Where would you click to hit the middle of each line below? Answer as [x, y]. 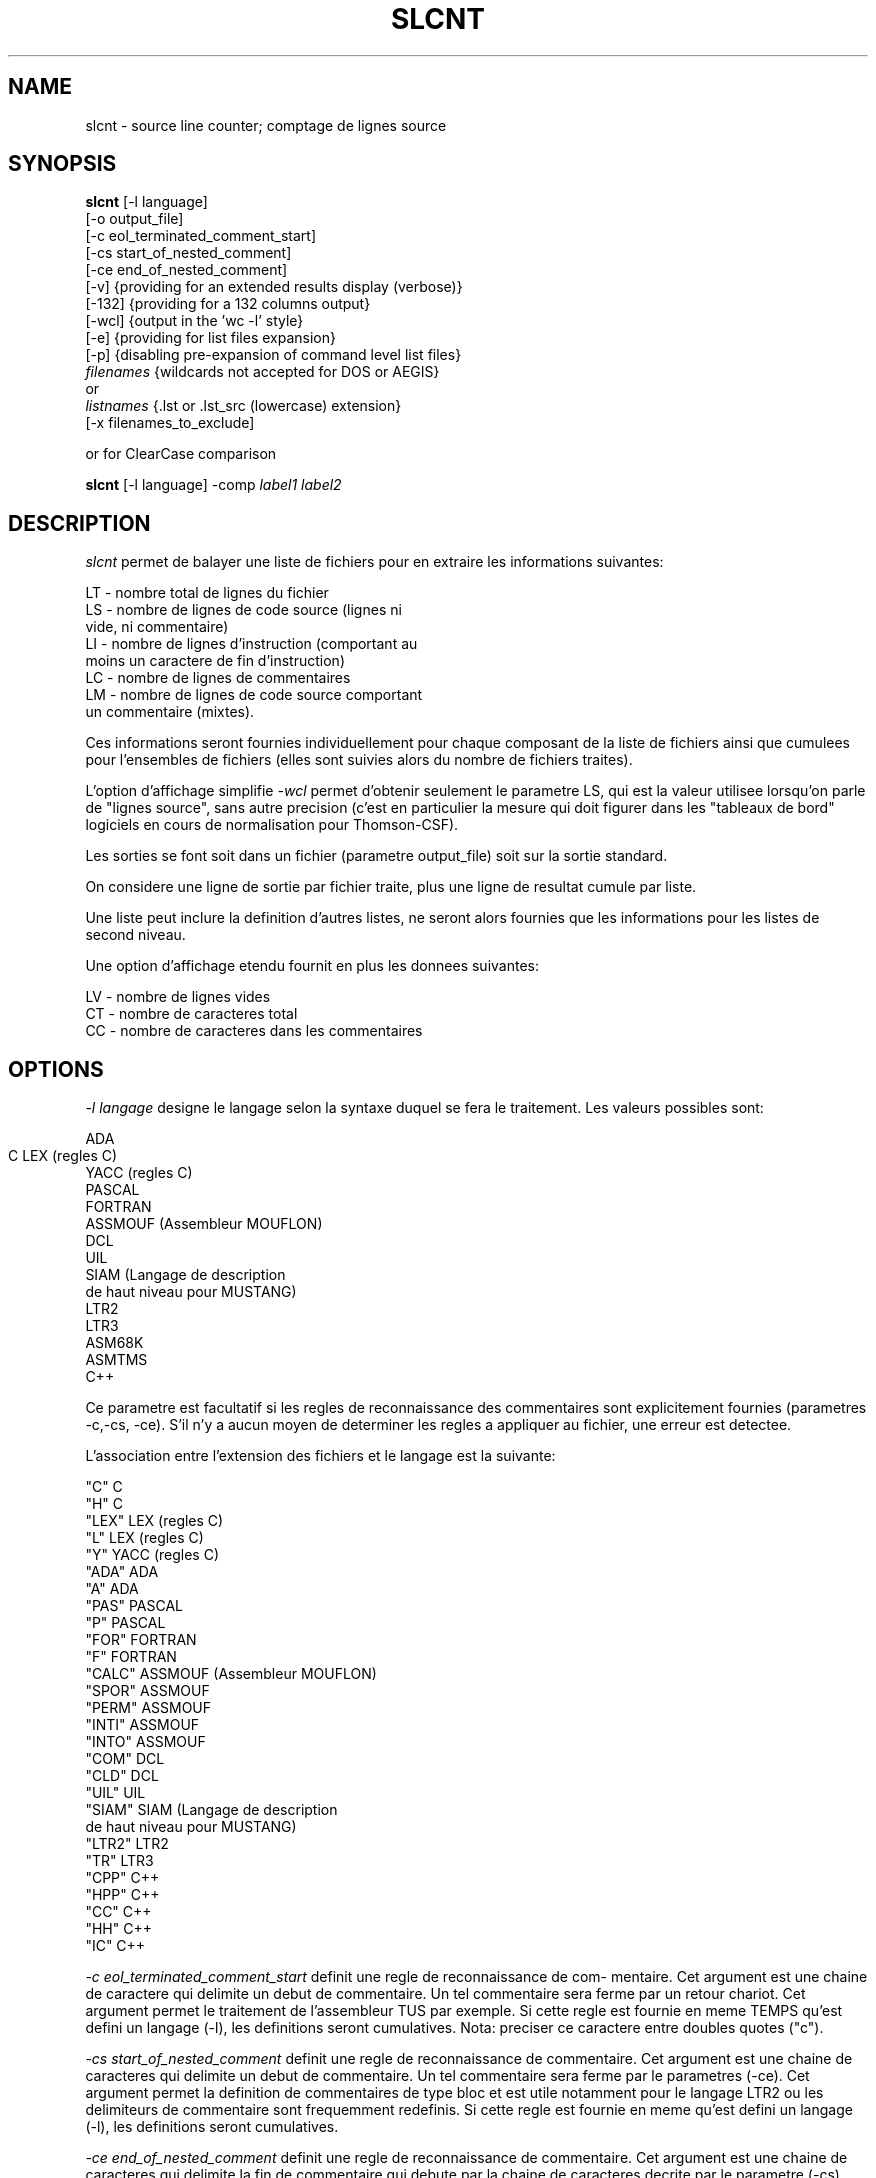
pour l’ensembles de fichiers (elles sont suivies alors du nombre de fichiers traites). [359, 760]
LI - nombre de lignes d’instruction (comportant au [251, 644]
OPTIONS [56, 1069]
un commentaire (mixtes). [170, 712]
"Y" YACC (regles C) [152, 1555]
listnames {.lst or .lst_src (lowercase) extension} [243, 406]
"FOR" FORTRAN [141, 1640]
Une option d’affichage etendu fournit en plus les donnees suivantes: [312, 966]
